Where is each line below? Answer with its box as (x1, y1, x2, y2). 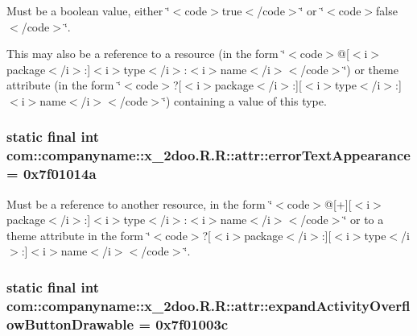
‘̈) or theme (343, 60, 398, 77)
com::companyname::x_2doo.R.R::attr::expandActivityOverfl (6, 295, 411, 315)
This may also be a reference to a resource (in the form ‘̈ (6, 45, 286, 62)
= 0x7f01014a (6, 164, 97, 184)
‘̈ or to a (343, 211, 384, 228)
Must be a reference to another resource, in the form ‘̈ (6, 195, 273, 212)
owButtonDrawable (6, 313, 134, 334)
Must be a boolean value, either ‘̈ (6, 2, 170, 19)
